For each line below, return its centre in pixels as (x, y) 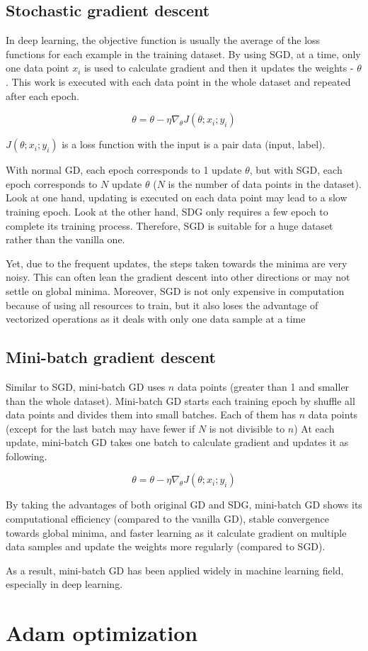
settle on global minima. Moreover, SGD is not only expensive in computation (175, 290)
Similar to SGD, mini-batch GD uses (86, 386)
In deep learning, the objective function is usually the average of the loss (163, 40)
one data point (38, 68)
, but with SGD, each (296, 170)
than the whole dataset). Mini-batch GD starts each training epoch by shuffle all (180, 400)
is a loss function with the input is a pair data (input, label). (194, 144)
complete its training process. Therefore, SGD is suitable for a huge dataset (169, 225)
